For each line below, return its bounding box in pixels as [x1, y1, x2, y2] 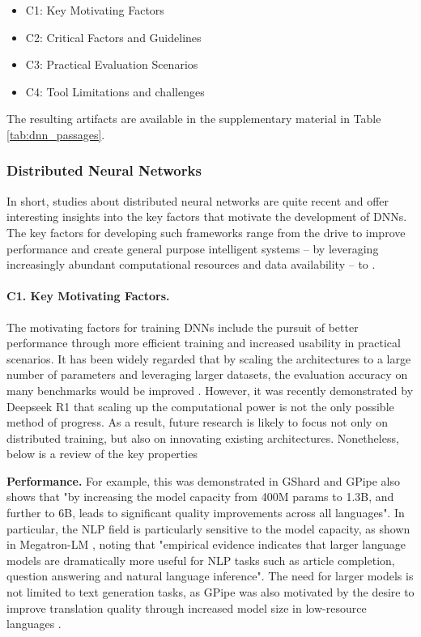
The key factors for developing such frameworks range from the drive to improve [6, 223, 406, 240]
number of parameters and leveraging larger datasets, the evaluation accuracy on [6, 366, 408, 383]
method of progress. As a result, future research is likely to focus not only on [6, 414, 388, 431]
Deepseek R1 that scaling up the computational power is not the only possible [6, 397, 394, 414]
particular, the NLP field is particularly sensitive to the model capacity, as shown [6, 520, 410, 537]
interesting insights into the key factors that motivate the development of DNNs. [6, 208, 407, 225]
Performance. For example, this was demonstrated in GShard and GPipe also [6, 472, 401, 489]
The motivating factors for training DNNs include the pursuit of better [6, 318, 359, 335]
